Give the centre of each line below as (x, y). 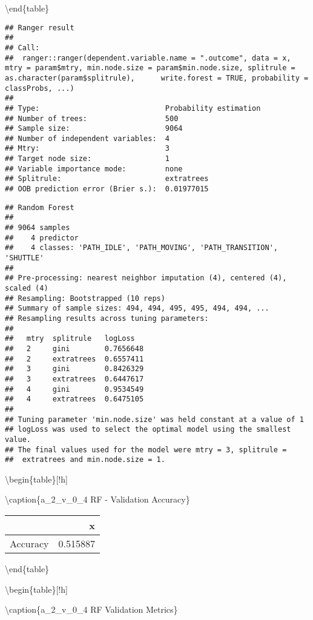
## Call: (22, 48)
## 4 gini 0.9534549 (74, 389)
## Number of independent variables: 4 (87, 138)
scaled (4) (27, 288)
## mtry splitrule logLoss (70, 339)
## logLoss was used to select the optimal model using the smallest (148, 430)
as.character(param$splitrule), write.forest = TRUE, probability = (157, 78)
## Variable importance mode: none (94, 169)
